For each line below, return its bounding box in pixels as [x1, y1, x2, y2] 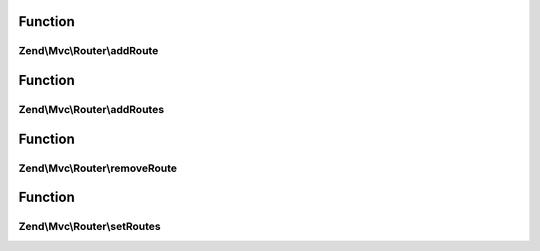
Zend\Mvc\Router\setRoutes [18, 220, 161, 234]
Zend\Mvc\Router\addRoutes [18, 102, 165, 116]
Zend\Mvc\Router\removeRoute [18, 161, 177, 175]
